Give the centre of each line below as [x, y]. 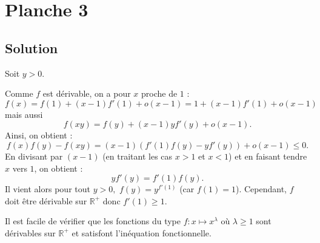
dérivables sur [30, 232]
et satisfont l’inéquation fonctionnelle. [142, 232]
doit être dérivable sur [46, 200]
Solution [32, 47]
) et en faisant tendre [268, 156]
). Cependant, [261, 189]
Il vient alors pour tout [48, 189]
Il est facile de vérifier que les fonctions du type [93, 221]
